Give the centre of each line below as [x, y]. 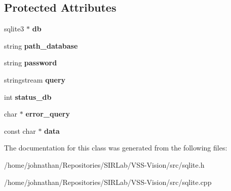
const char [20, 130]
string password [31, 63]
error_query [48, 114]
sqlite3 [14, 29]
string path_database [41, 45]
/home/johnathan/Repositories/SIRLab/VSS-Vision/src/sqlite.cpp [108, 182]
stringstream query [35, 79]
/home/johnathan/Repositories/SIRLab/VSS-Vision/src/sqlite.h [104, 164]
